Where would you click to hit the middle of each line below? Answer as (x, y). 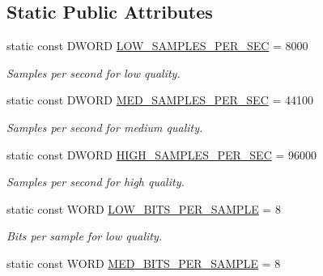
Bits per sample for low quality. (85, 236)
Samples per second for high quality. (96, 182)
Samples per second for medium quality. (105, 127)
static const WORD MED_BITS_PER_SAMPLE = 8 (144, 263)
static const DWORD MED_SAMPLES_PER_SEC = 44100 (160, 100)
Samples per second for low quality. (93, 72)
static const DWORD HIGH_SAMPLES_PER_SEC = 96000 (161, 154)
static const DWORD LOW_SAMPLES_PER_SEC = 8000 (157, 46)
